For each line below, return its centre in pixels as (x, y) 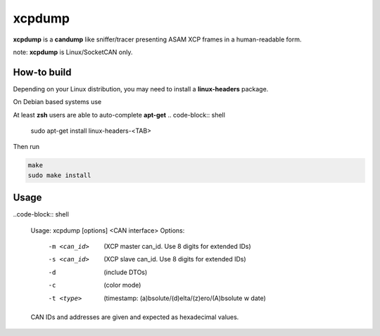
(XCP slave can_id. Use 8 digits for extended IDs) (175, 259)
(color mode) (122, 285)
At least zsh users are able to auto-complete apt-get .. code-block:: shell (119, 115)
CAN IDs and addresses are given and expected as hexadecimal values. (135, 317)
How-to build (42, 72)
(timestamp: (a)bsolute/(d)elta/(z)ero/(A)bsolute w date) (185, 298)
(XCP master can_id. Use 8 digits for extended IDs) (177, 247)
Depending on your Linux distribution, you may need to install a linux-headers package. (141, 89)
